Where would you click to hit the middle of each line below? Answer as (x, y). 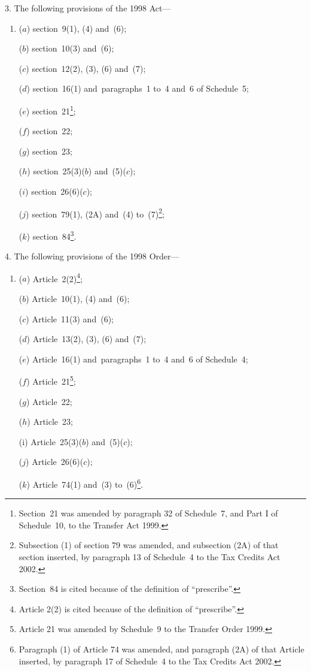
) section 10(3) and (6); (70, 48)
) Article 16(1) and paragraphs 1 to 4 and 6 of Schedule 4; (137, 359)
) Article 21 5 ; (51, 380)
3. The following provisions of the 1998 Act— (88, 8)
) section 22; (50, 131)
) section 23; (49, 151)
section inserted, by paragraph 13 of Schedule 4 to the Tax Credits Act (150, 556)
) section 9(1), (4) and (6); (77, 28)
